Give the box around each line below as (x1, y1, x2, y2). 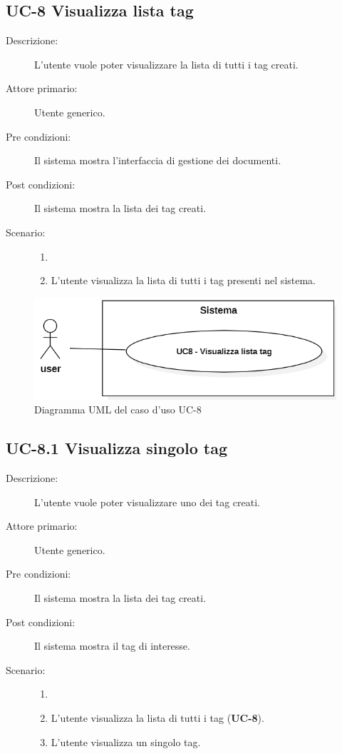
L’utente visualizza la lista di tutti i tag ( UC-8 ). (51, 710, 264, 725)
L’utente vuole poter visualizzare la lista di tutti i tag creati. (34, 56, 299, 71)
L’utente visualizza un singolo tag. (51, 734, 201, 749)
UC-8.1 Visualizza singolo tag (6, 437, 228, 459)
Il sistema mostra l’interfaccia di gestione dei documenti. (34, 153, 281, 168)
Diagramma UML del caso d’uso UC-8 (34, 402, 202, 417)
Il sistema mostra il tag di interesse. (34, 638, 190, 653)
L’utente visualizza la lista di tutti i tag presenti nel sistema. (51, 273, 316, 288)
